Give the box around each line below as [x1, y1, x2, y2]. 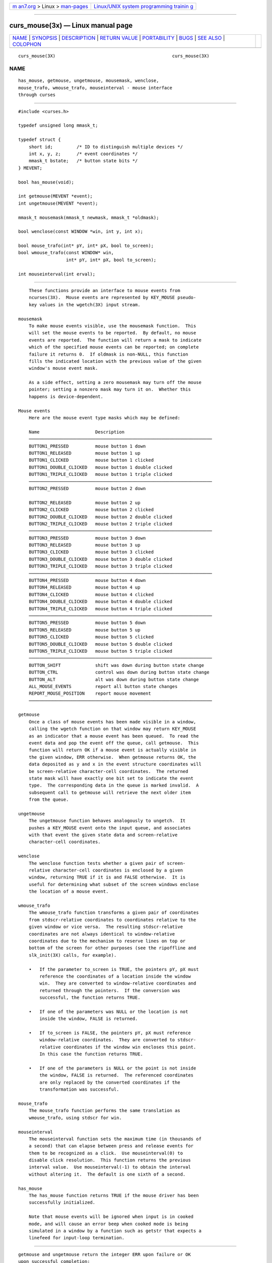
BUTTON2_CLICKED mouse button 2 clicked [28, 507, 154, 513]
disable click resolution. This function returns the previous [28, 1157, 191, 1163]
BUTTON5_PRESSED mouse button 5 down [28, 620, 146, 626]
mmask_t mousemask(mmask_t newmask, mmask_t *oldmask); [18, 215, 159, 220]
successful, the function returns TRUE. [39, 995, 141, 1000]
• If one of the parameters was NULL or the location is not [28, 1008, 188, 1014]
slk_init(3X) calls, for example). [28, 952, 117, 958]
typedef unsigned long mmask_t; [18, 123, 98, 128]
